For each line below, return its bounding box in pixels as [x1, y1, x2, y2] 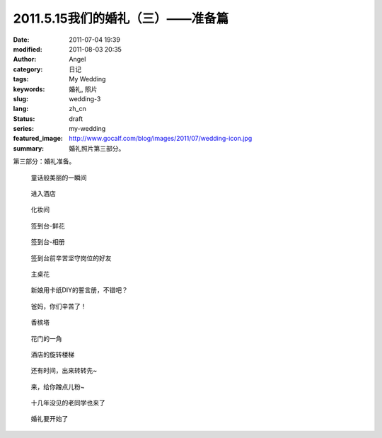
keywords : [13, 85, 45, 93]
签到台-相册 [30, 238, 65, 246]
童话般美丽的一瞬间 [30, 173, 87, 182]
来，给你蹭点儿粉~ [30, 382, 85, 391]
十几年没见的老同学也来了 [30, 398, 105, 407]
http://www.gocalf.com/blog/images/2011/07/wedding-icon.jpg [69, 134, 253, 143]
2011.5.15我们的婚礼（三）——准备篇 [13, 11, 229, 26]
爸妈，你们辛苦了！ [30, 301, 87, 311]
